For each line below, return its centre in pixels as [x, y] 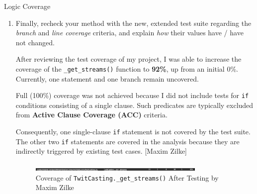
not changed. [35, 42]
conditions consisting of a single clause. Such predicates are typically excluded [134, 105]
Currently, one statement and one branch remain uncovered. [107, 78]
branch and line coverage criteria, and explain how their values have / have [129, 33]
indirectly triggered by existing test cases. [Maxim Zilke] [101, 151]
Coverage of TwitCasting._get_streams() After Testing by [127, 177]
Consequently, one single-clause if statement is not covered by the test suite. [133, 132]
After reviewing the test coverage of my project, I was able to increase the [128, 59]
